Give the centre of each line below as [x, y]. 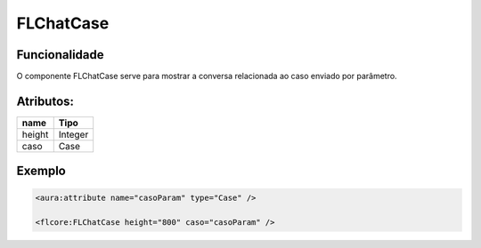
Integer [73, 134]
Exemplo [41, 171]
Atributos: [45, 101]
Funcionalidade [60, 55]
